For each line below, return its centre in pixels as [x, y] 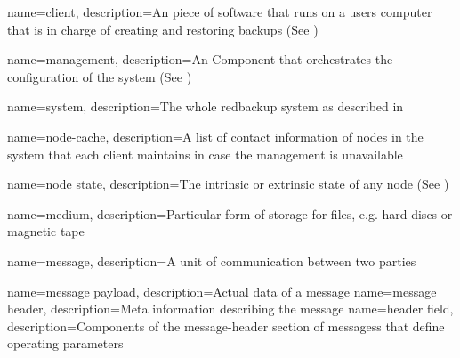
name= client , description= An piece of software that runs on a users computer [220, 12]
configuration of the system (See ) [100, 76]
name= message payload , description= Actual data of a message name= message [222, 291]
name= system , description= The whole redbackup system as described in [206, 106]
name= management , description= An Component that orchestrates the [200, 59]
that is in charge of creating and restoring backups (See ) [163, 29]
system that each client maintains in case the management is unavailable [205, 154]
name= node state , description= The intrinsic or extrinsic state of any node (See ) [228, 184]
